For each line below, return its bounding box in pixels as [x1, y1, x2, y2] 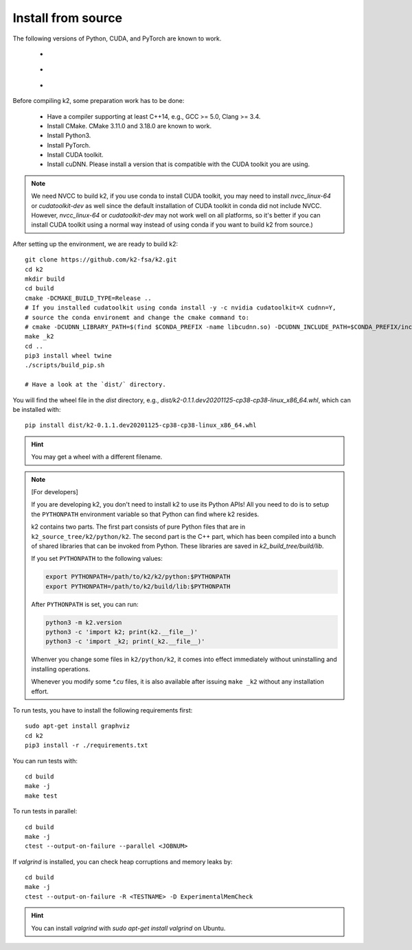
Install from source [12, 10, 123, 25]
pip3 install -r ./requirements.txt [25, 741, 148, 750]
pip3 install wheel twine [25, 352, 113, 360]
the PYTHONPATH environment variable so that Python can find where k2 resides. [31, 510, 260, 518]
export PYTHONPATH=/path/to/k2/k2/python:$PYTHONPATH [45, 573, 231, 581]
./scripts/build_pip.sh [25, 361, 105, 369]
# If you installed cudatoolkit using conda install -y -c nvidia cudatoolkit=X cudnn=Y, [25, 304, 336, 312]
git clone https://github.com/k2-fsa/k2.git [25, 256, 178, 264]
